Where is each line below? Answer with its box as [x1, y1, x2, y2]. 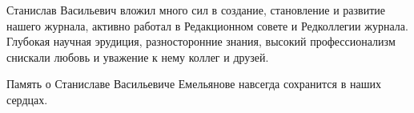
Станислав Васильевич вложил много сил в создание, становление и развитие [6, 2, 385, 18]
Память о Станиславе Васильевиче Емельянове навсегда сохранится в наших [6, 75, 381, 92]
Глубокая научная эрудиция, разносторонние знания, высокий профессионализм [6, 33, 396, 50]
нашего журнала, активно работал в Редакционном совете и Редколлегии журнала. [6, 17, 408, 34]
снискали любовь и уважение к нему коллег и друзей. [6, 48, 269, 65]
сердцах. [6, 91, 48, 107]
